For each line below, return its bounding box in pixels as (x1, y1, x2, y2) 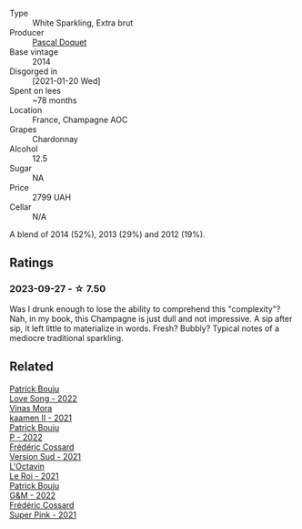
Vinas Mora (9, 402, 53, 413)
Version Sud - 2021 (9, 451, 82, 462)
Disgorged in (9, 66, 57, 77)
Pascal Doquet (32, 36, 87, 47)
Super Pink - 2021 (9, 509, 77, 520)
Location (9, 105, 43, 115)
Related (9, 359, 55, 375)
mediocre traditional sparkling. (9, 332, 125, 343)
